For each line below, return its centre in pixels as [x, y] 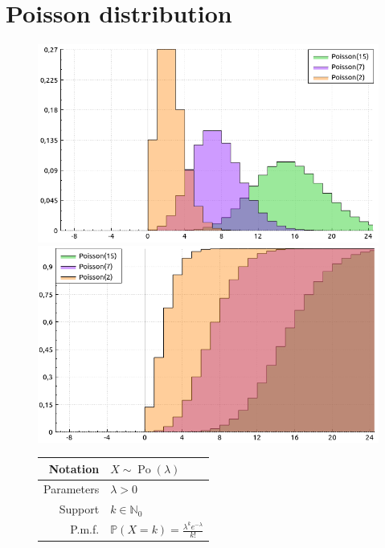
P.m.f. [85, 529]
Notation [74, 468]
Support [79, 509]
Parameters [72, 489]
